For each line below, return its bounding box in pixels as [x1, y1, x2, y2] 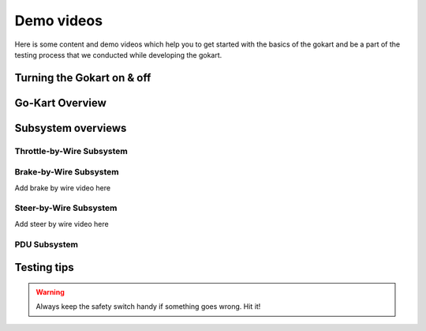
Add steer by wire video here [14, 219, 110, 228]
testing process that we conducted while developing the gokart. [14, 50, 222, 59]
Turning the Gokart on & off [14, 71, 151, 85]
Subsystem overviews [14, 121, 127, 134]
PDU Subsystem [14, 239, 79, 250]
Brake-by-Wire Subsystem [14, 167, 119, 178]
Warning [35, 287, 65, 296]
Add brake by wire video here [14, 182, 110, 193]
